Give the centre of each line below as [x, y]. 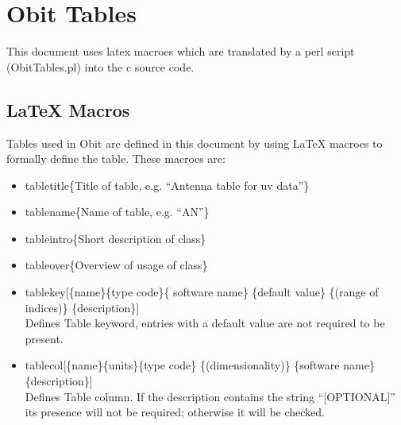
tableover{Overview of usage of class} [116, 265]
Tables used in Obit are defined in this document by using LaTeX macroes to [195, 143]
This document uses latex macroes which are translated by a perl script [181, 51]
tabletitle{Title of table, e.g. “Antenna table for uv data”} [167, 185]
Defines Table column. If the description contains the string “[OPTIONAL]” [210, 396]
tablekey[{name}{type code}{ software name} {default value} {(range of [202, 292]
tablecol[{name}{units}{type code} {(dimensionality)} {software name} [200, 365]
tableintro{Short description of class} [116, 238]
